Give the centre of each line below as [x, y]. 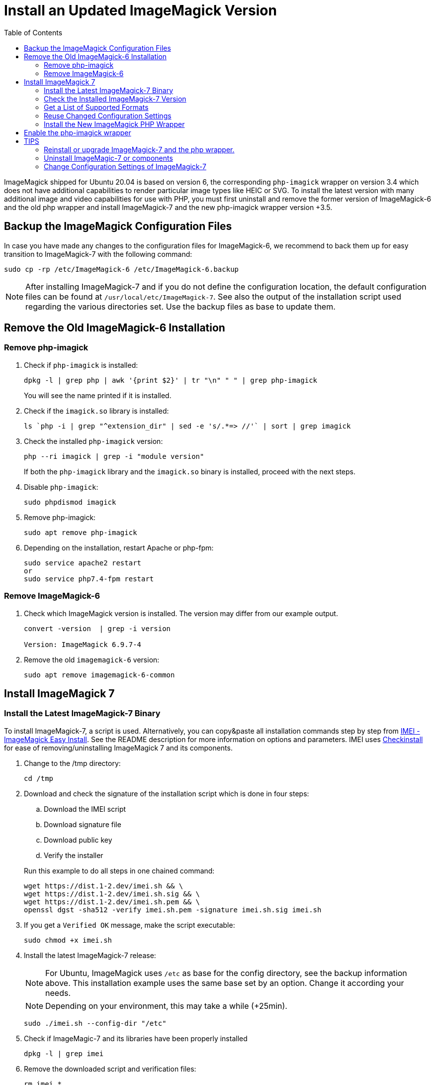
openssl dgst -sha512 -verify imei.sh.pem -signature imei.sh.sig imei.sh [173, 910]
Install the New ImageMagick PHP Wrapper [114, 124]
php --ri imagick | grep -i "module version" [114, 456]
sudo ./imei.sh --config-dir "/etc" [95, 1023]
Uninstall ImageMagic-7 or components [108, 158]
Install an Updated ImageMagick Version [140, 10]
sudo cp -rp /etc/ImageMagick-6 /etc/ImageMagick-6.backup [122, 269]
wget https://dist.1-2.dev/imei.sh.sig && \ [112, 894]
